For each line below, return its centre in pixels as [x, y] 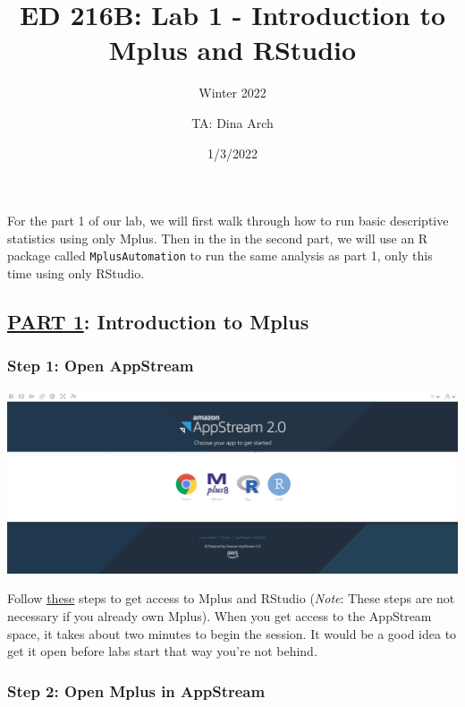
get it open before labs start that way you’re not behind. [162, 651]
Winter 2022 [232, 93]
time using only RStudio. [76, 273]
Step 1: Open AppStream [101, 366]
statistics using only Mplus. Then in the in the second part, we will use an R [218, 238]
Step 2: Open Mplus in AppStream [136, 690]
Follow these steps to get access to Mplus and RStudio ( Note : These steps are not [231, 598]
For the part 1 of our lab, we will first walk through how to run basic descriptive [228, 221]
